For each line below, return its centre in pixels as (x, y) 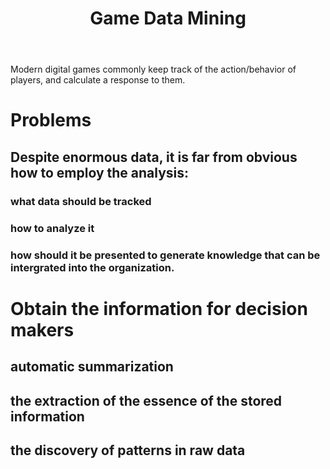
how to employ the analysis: (100, 172)
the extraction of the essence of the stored (146, 400)
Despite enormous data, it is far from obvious (154, 157)
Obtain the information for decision (159, 308)
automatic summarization (92, 367)
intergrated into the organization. (92, 267)
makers (42, 329)
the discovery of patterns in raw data (128, 450)
